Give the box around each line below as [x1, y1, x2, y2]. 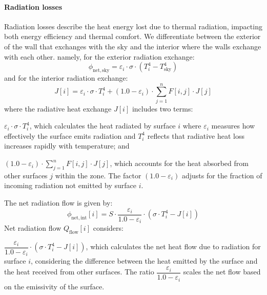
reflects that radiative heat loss [147, 130, 244, 141]
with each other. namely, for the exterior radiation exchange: [4, 51, 195, 62]
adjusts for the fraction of [181, 170, 262, 180]
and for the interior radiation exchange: [4, 72, 128, 83]
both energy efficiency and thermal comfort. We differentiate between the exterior [4, 31, 261, 42]
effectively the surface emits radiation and [4, 130, 136, 141]
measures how [211, 120, 255, 131]
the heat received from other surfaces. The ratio [4, 266, 154, 277]
